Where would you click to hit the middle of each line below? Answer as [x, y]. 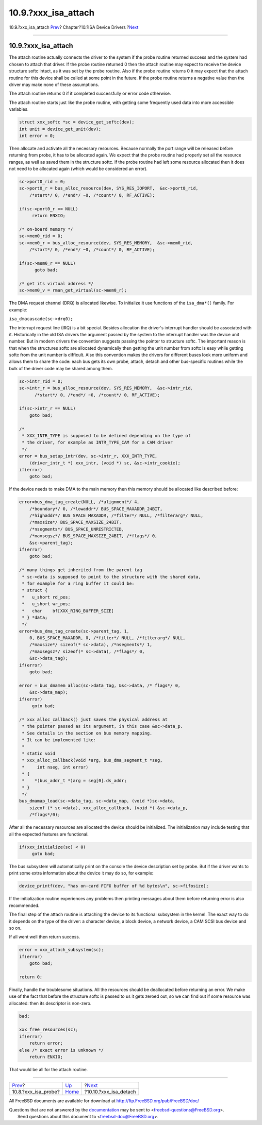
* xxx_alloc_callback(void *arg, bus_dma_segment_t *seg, [92, 760]
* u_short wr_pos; [46, 604]
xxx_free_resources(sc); [49, 1030]
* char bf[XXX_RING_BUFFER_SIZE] [68, 611]
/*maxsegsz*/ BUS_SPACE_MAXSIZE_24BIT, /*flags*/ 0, [93, 536]
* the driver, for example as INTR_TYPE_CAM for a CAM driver [98, 443]
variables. [19, 109]
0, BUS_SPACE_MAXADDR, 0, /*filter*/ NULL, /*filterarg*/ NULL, [107, 638]
